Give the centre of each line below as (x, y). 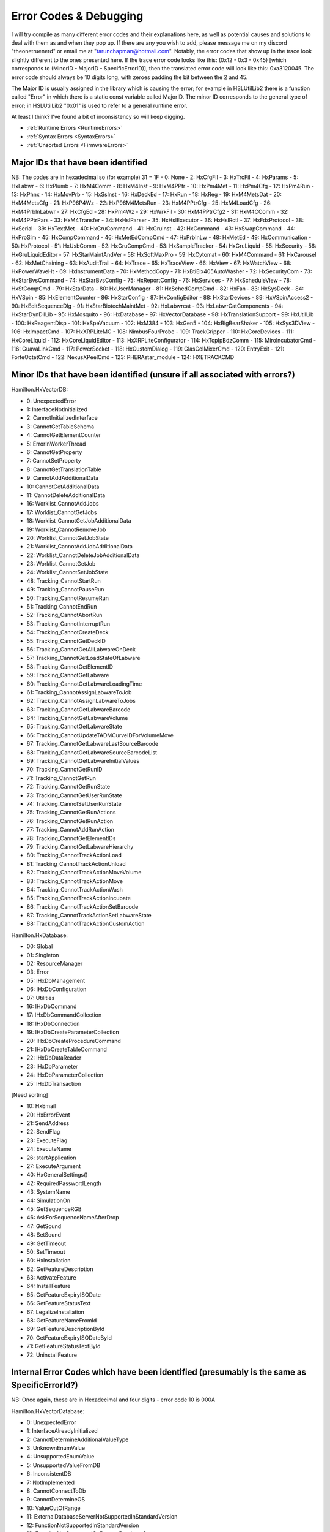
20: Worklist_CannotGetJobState (68, 538)
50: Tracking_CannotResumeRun (68, 598)
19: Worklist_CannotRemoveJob (66, 529)
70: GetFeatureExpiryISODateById (69, 1337)
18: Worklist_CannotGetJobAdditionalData (79, 521)
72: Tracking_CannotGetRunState (68, 787)
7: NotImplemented (50, 1482)
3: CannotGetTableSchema (61, 427)
